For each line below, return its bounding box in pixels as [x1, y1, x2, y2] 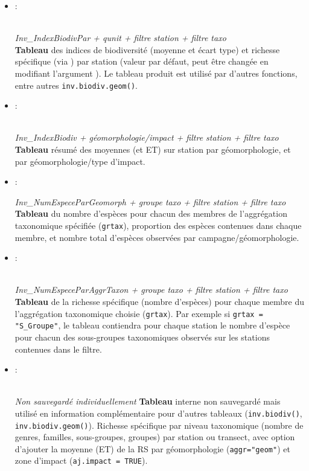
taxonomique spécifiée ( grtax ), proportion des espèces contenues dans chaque [14, 219, 302, 231]
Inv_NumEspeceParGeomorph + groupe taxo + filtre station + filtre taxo [14, 195, 286, 208]
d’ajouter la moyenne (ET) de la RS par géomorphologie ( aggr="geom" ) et [14, 442, 290, 455]
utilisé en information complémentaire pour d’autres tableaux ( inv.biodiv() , [14, 406, 302, 419]
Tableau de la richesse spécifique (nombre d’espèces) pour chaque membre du [14, 295, 305, 307]
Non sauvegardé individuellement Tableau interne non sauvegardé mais [14, 395, 281, 408]
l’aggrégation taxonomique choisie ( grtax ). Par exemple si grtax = [14, 307, 263, 319]
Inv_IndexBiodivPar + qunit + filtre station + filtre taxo [14, 31, 226, 44]
